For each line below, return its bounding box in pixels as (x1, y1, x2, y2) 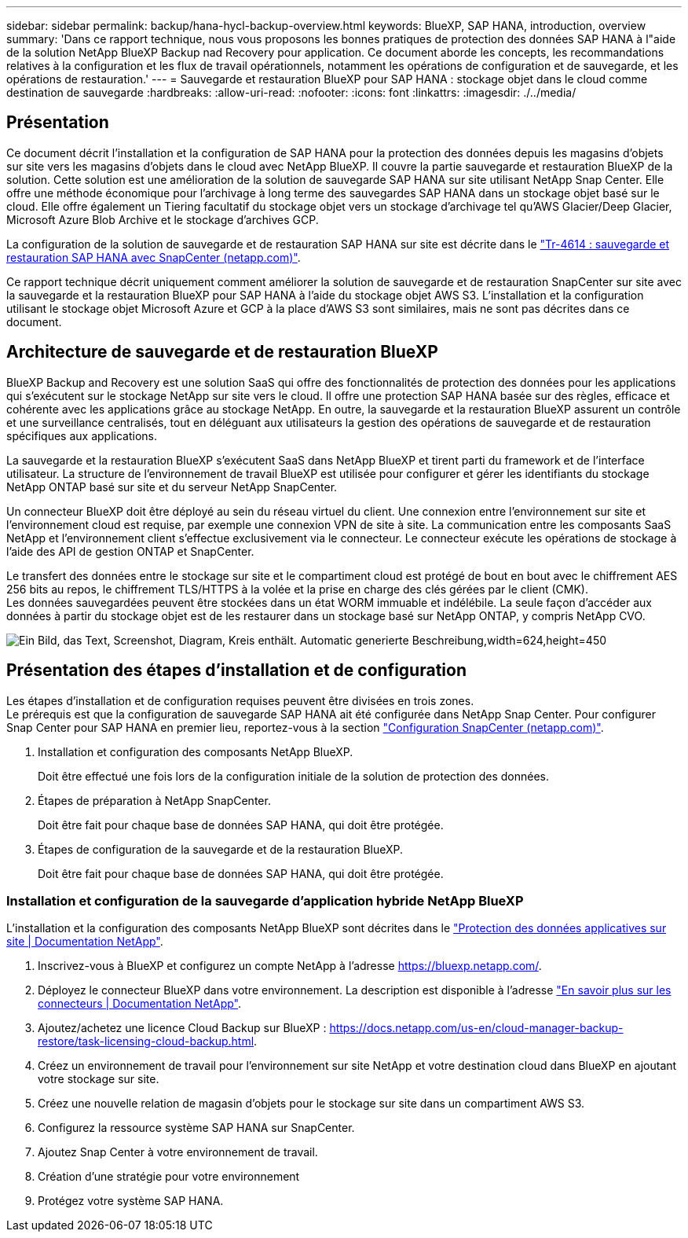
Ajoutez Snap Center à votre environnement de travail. (38, 1145, 318, 1159)
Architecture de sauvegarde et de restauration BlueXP (6, 342, 438, 362)
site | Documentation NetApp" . (6, 935, 163, 949)
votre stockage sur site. (38, 1072, 159, 1086)
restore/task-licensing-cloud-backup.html (38, 1034, 254, 1049)
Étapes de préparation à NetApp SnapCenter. (38, 793, 271, 807)
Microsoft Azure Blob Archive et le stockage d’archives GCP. (6, 212, 319, 226)
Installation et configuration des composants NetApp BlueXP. (38, 744, 353, 759)
